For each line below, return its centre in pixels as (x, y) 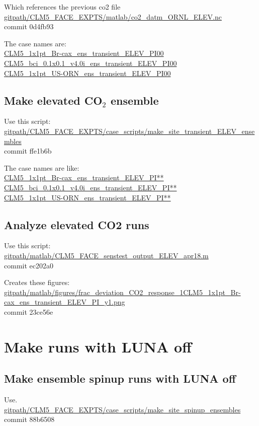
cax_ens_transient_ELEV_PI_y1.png (65, 302)
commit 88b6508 (29, 419)
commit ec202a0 (29, 265)
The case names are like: (42, 167)
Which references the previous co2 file (62, 7)
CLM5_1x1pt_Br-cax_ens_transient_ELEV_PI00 (84, 53)
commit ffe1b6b (28, 151)
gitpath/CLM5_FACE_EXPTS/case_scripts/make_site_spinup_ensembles (122, 409)
